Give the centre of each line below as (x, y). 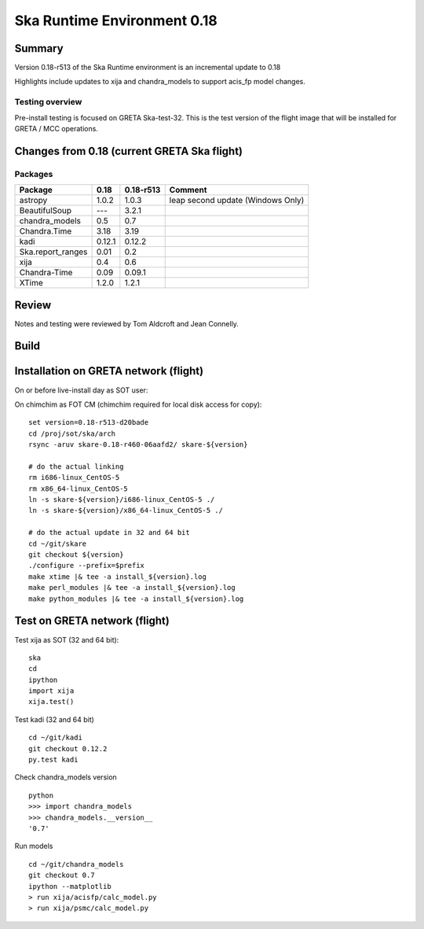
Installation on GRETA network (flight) (109, 371)
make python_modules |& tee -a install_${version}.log (136, 599)
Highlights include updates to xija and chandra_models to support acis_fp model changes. (160, 82)
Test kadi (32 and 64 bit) (54, 719)
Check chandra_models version (66, 777)
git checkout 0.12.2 (68, 748)
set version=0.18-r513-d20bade (89, 422)
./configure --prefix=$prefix (87, 566)
